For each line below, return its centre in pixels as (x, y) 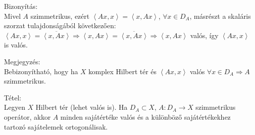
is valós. (16, 45)
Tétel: (13, 97)
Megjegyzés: (22, 61)
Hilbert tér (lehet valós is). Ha (81, 107)
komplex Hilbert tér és (122, 71)
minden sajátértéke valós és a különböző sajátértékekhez (146, 116)
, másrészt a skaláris (220, 16)
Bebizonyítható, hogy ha (41, 71)
